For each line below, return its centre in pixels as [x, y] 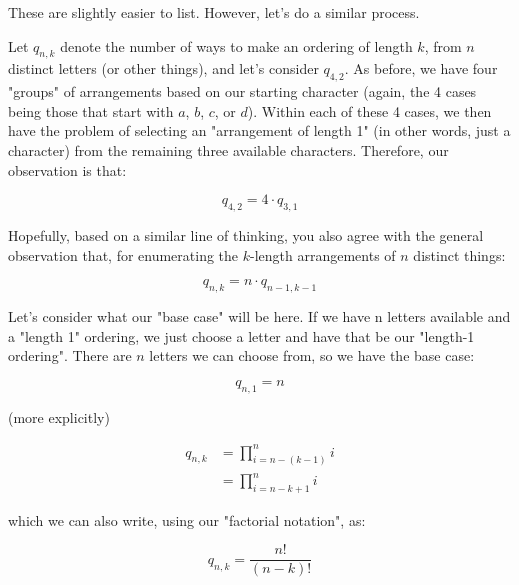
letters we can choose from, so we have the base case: [312, 355]
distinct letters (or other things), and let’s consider [163, 68]
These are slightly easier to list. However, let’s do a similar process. [214, 12]
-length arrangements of [323, 254]
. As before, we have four [421, 68]
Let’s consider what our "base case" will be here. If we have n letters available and [259, 315]
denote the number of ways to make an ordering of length [236, 45]
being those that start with [91, 110]
